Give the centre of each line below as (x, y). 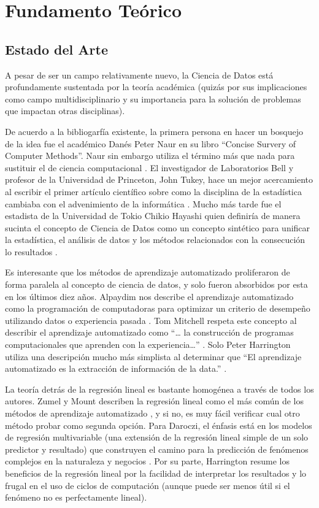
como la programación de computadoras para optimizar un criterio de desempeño (158, 308)
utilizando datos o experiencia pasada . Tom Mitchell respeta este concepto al (151, 320)
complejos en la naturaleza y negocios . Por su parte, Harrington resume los (147, 461)
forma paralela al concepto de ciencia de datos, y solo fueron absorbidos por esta (156, 284)
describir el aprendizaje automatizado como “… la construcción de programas (149, 332)
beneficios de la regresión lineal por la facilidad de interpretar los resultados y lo (156, 473)
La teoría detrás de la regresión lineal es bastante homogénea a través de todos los (159, 389)
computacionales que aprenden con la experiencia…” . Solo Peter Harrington (148, 344)
